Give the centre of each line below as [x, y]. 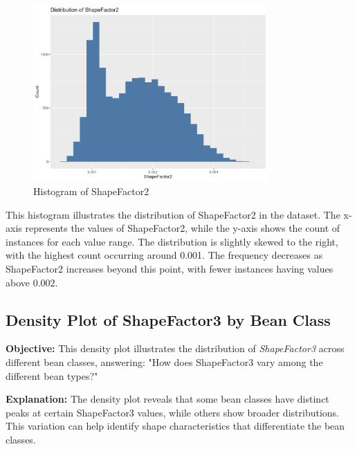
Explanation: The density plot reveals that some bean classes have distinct [167, 399]
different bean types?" [52, 375]
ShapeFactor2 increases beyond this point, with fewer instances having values [170, 268]
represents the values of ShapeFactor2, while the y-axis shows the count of [183, 228]
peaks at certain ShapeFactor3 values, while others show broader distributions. [172, 412]
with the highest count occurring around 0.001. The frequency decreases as [164, 255]
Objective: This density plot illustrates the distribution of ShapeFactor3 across [175, 348]
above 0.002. [32, 282]
